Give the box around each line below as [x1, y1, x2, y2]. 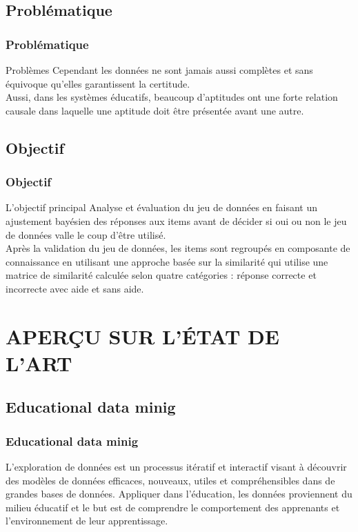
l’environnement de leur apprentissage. [6, 513, 168, 528]
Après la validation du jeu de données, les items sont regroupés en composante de [6, 241, 350, 255]
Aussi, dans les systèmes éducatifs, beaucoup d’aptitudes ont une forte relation [6, 90, 338, 104]
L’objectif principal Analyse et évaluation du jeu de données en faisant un [6, 200, 318, 215]
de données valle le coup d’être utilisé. [6, 227, 166, 242]
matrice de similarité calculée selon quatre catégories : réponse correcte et [6, 268, 317, 282]
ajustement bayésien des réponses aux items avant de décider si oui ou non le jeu [6, 213, 347, 228]
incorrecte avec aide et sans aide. [6, 281, 144, 295]
